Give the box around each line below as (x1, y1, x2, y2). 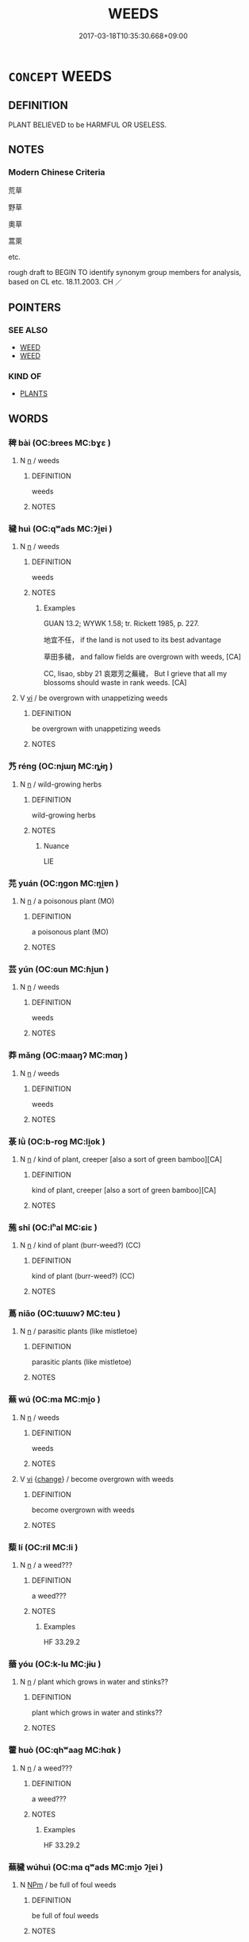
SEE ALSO (8, 324, 48, 335)
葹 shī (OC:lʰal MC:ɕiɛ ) (8, 1221, 98, 1232)
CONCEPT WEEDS (8, 67, 113, 85)
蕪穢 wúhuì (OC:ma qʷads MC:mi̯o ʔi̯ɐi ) (8, 1861, 164, 1872)
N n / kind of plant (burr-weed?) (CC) (19, 1240, 141, 1250)
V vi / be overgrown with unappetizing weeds (19, 693, 168, 703)
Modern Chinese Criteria (8, 167, 105, 178)
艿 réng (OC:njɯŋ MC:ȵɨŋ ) (8, 760, 113, 772)
